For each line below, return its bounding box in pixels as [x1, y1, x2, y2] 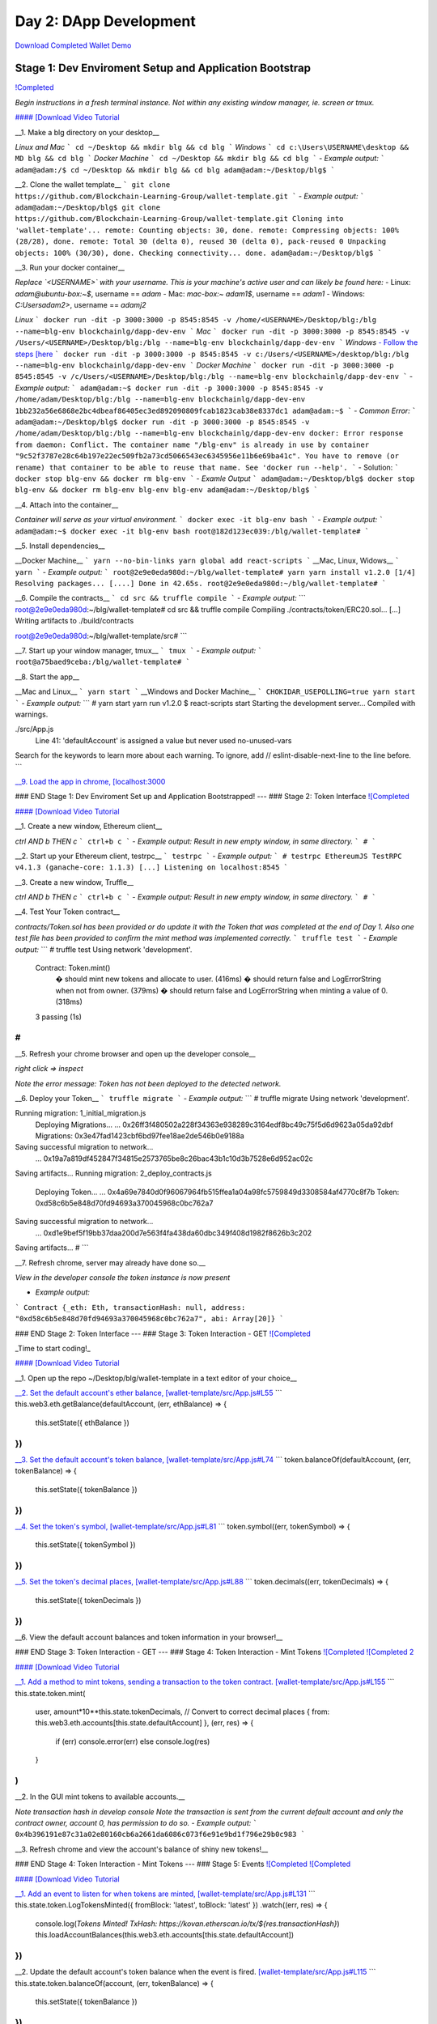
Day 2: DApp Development [15, 12, 196, 30]
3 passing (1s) [35, 1012, 83, 1022]
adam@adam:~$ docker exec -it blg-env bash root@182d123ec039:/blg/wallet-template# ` [15, 526, 370, 536]
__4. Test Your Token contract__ [15, 907, 121, 916]
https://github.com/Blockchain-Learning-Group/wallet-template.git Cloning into [15, 215, 344, 223]
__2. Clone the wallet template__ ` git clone [15, 180, 171, 189]
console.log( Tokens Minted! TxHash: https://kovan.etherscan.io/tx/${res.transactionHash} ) [35, 1919, 340, 1928]
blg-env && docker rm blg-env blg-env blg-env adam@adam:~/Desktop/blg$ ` [15, 486, 319, 495]
